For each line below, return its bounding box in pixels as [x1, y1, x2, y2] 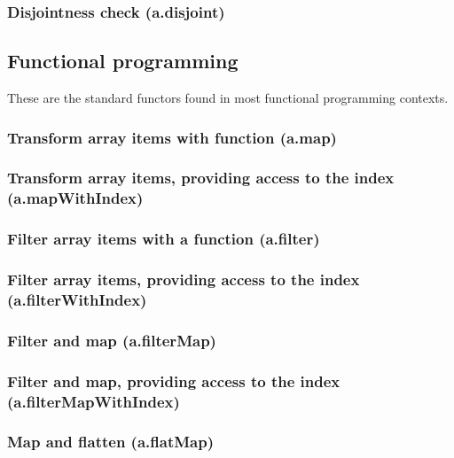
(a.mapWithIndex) [7, 187, 144, 209]
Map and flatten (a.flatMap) [7, 431, 214, 453]
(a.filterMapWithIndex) [7, 390, 180, 412]
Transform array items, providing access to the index [7, 167, 395, 189]
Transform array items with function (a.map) [7, 126, 337, 148]
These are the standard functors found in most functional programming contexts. [7, 89, 449, 107]
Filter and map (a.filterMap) [7, 329, 216, 351]
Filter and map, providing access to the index [7, 369, 340, 392]
